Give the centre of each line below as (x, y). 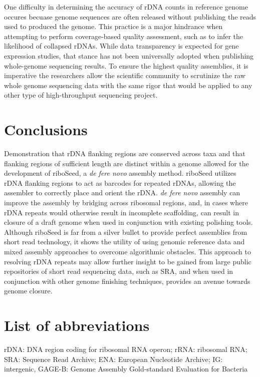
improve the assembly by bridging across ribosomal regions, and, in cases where (126, 203)
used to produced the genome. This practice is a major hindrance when (113, 26)
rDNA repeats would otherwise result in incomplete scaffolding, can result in (121, 212)
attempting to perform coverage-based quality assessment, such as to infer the (124, 36)
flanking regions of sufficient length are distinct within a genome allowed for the (126, 163)
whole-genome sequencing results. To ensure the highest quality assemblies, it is (126, 65)
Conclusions (46, 129)
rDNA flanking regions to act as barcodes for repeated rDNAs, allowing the (120, 182)
